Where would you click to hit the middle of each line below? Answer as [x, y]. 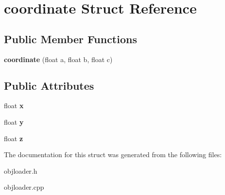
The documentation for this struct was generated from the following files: [113, 154]
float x [14, 106]
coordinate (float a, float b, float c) [58, 59]
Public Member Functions [70, 39]
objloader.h [21, 171]
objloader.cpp [24, 187]
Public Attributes [49, 85]
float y [14, 122]
